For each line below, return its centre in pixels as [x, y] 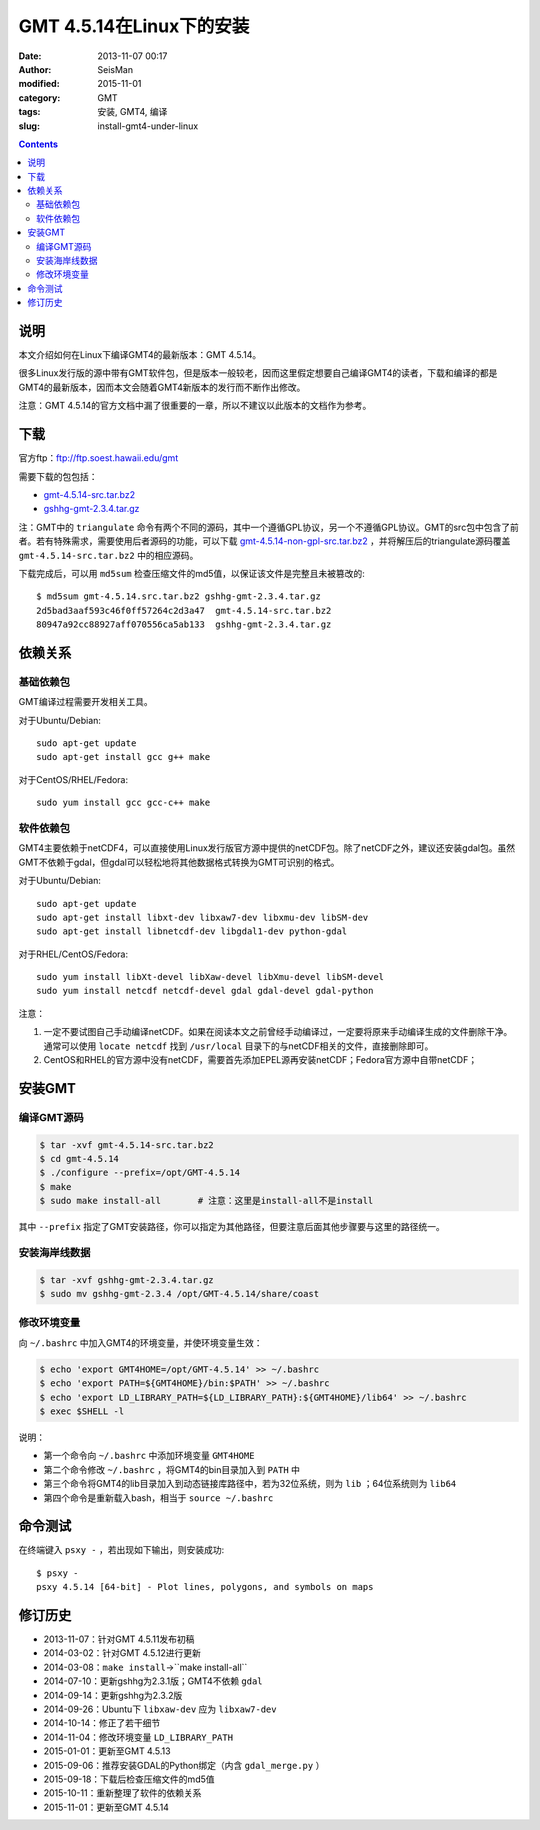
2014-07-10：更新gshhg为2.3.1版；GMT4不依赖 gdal [153, 1681]
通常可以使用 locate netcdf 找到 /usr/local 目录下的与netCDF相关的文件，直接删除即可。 [238, 1046]
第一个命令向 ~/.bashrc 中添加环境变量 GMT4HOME [149, 1456]
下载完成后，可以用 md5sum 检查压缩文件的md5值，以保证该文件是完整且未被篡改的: [191, 573]
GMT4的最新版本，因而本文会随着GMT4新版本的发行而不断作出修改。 [162, 387]
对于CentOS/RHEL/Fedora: [73, 779]
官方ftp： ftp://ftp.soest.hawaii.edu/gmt [98, 458]
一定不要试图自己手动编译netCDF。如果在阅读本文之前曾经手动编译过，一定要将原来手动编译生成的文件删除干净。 [278, 1032]
